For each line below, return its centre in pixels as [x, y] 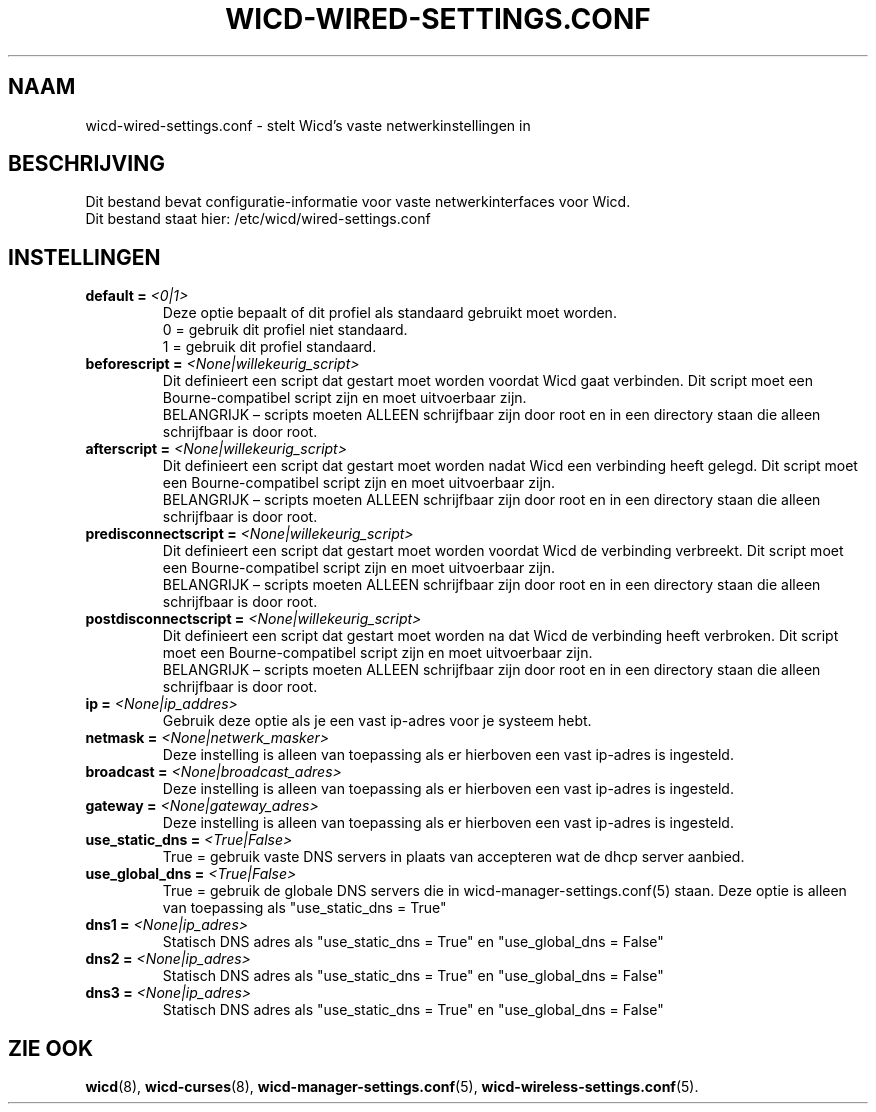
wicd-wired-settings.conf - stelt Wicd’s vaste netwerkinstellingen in [308, 125]
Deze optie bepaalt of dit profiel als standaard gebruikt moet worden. [389, 313]
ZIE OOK [51, 1048]
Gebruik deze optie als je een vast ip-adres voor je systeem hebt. [377, 721]
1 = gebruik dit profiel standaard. [269, 347]
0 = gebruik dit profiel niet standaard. [285, 330]
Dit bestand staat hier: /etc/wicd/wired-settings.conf [258, 219]
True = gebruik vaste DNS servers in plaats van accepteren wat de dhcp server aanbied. [453, 857]
